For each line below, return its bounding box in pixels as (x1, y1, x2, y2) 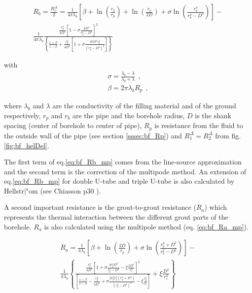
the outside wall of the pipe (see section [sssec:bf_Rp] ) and (4, 130, 182, 140)
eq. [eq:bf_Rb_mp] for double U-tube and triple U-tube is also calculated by (4, 176, 235, 186)
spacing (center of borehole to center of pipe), (4, 120, 142, 130)
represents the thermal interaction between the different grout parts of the (4, 212, 228, 222)
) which (204, 202, 227, 212)
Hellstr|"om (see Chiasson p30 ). (4, 185, 101, 195)
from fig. (215, 130, 241, 140)
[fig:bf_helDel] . (4, 140, 49, 150)
